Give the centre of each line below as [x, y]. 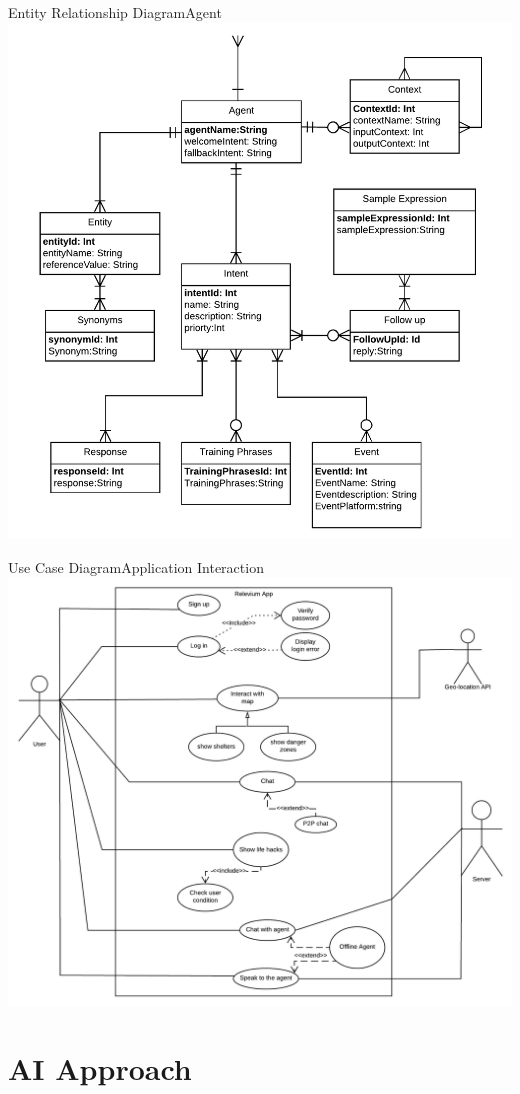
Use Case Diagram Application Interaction [136, 566]
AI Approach [100, 1068]
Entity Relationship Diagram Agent [115, 12]
